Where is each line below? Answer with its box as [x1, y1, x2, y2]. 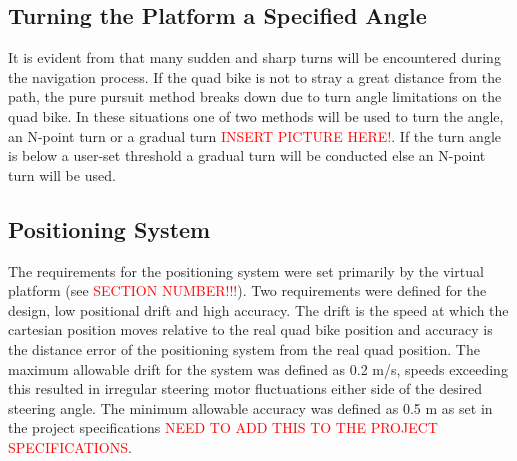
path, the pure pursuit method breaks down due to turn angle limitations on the [8, 86, 502, 107]
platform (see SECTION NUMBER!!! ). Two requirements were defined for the [8, 280, 487, 301]
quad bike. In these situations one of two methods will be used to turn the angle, [8, 105, 504, 126]
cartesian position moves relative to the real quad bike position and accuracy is [8, 319, 493, 340]
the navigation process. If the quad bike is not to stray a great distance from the [8, 66, 502, 87]
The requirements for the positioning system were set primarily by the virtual [8, 260, 484, 281]
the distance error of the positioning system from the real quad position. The [8, 338, 480, 359]
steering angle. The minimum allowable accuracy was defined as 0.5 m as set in [8, 397, 493, 418]
